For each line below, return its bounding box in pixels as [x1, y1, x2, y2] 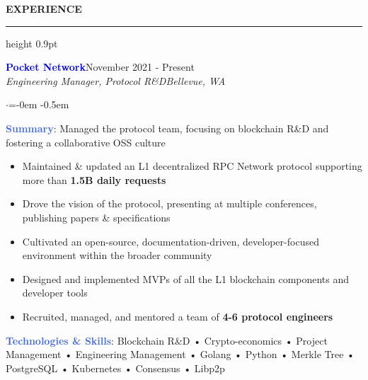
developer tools [22, 285, 88, 300]
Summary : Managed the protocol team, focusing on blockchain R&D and [6, 120, 329, 135]
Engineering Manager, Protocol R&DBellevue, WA [6, 73, 226, 88]
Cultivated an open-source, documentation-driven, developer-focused [22, 234, 319, 248]
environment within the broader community [22, 248, 212, 263]
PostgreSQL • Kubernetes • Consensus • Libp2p [6, 360, 225, 375]
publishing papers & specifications [22, 209, 171, 224]
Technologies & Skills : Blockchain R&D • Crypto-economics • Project [6, 333, 328, 347]
